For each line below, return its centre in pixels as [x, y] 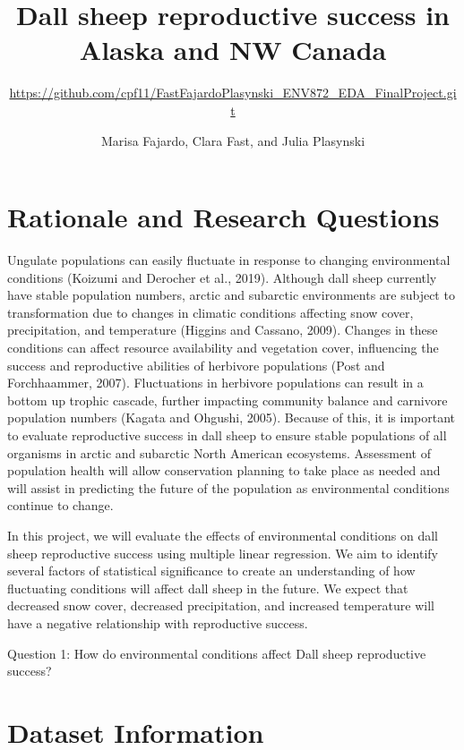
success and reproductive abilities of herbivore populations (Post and [196, 365]
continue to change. [60, 505]
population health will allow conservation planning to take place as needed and [224, 470]
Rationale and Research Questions [223, 217]
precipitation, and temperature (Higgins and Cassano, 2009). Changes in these [223, 330]
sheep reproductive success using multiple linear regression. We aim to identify [223, 553]
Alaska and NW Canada [233, 50]
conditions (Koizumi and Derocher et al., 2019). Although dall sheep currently [222, 277]
